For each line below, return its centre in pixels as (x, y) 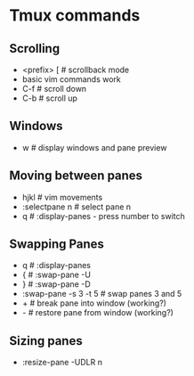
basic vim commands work (72, 79)
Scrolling (35, 49)
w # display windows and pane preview (94, 147)
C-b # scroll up (50, 98)
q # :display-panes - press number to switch (103, 216)
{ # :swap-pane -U (57, 275)
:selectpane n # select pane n (77, 207)
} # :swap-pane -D (56, 284)
